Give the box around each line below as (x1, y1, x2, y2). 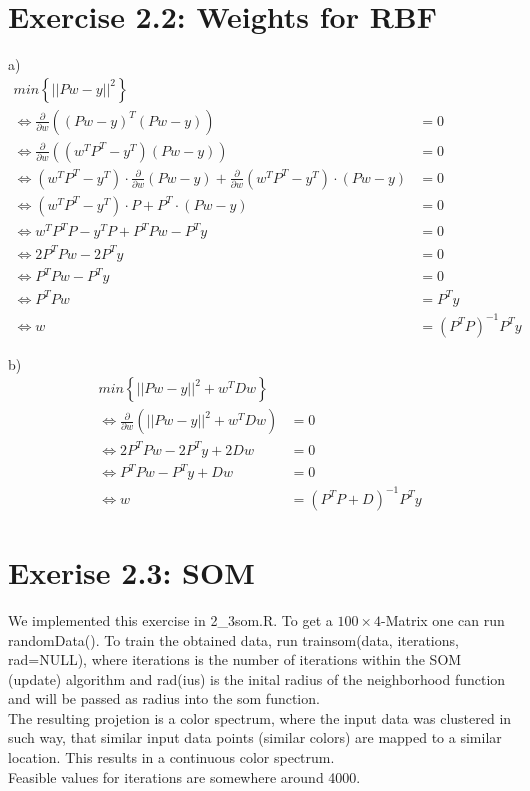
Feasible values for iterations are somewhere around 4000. (8, 766, 361, 787)
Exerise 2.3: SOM (8, 551, 255, 592)
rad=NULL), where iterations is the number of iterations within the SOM (8, 649, 462, 670)
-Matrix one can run (380, 609, 505, 630)
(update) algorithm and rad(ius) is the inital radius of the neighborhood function (8, 668, 506, 689)
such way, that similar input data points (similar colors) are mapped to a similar (8, 727, 502, 748)
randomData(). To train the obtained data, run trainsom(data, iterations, (8, 629, 459, 650)
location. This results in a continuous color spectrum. (8, 747, 335, 768)
